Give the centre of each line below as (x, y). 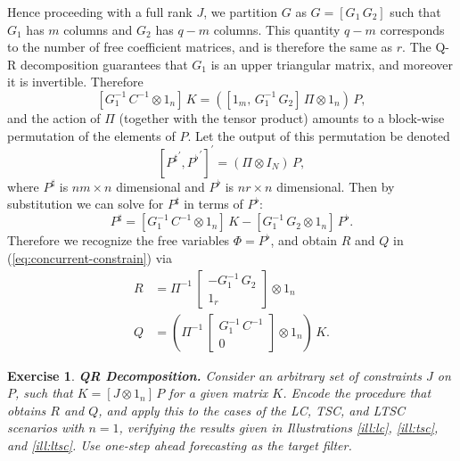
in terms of (214, 204)
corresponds (412, 29)
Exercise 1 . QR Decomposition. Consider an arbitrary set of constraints (214, 375)
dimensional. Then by (336, 186)
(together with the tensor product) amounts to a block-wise (282, 117)
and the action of (54, 117)
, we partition (241, 12)
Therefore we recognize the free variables (119, 240)
